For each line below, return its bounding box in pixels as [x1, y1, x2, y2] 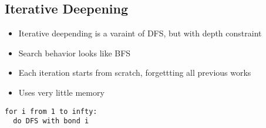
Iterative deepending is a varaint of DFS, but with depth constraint [18, 27, 262, 39]
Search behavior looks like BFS [18, 46, 131, 59]
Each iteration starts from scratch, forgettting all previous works [18, 66, 251, 79]
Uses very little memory [18, 86, 105, 98]
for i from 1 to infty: [5, 107, 97, 116]
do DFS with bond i [13, 117, 89, 126]
